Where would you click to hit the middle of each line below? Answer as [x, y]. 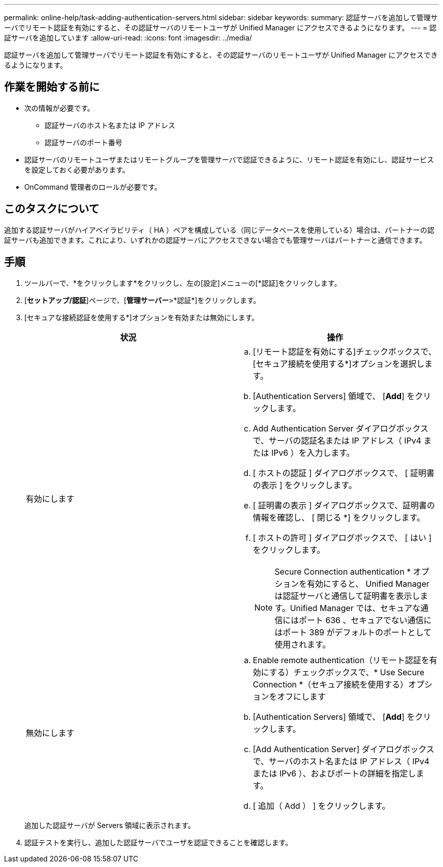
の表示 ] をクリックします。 [305, 485]
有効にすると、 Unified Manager [368, 583]
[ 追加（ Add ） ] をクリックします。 [322, 806]
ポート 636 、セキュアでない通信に [365, 620]
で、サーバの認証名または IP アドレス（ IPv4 [337, 440]
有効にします [50, 498]
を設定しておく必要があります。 [77, 169]
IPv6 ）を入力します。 [313, 452]
